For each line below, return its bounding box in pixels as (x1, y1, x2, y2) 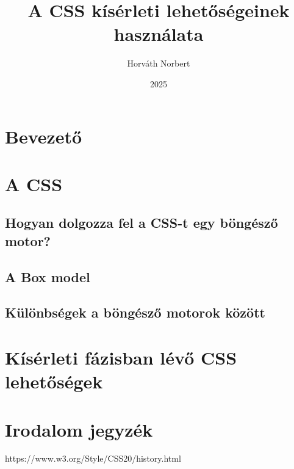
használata (113, 21, 204, 46)
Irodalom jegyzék (5, 416, 153, 442)
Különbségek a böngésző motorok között (5, 303, 265, 322)
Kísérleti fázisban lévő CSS (5, 344, 237, 369)
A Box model (5, 267, 90, 286)
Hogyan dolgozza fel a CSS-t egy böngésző (5, 213, 278, 232)
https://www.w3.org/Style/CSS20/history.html (5, 452, 181, 465)
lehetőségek (5, 369, 103, 394)
